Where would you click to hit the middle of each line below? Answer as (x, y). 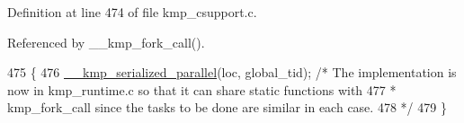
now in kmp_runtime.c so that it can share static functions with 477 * (202, 89)
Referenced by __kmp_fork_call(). (106, 42)
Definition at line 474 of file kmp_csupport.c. (132, 12)
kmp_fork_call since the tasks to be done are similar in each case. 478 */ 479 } (227, 107)
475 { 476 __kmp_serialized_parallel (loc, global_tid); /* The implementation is (232, 72)
